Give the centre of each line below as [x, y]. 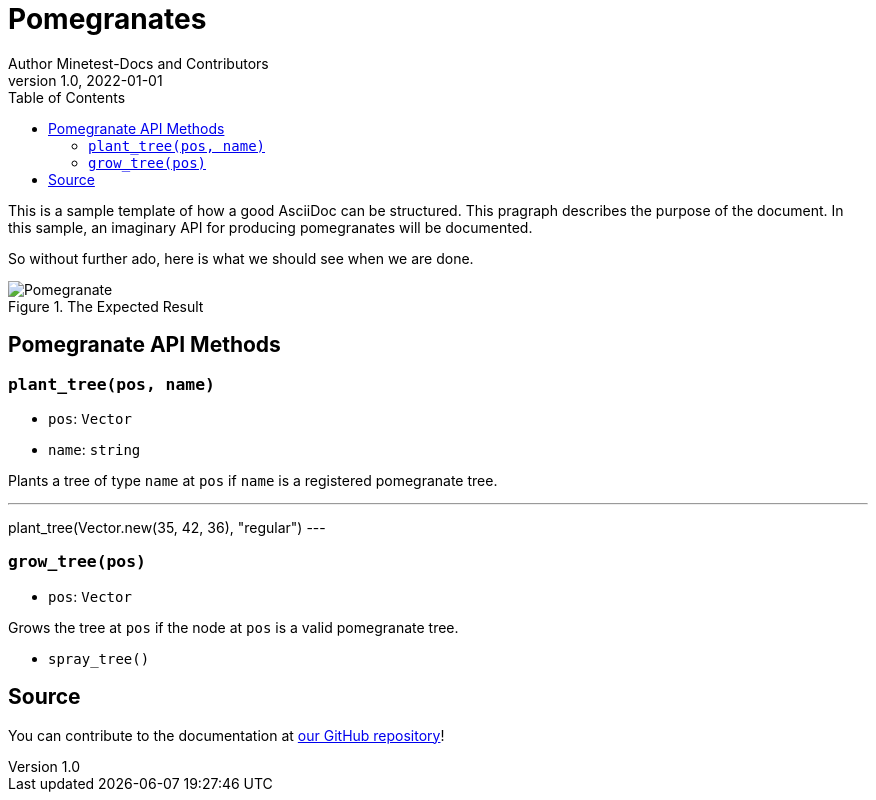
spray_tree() [99, 658]
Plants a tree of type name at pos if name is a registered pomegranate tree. [253, 480]
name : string [94, 449]
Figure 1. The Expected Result [106, 306]
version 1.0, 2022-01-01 [85, 80]
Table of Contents [67, 97]
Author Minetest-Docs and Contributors [138, 63]
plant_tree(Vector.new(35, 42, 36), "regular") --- [167, 527]
